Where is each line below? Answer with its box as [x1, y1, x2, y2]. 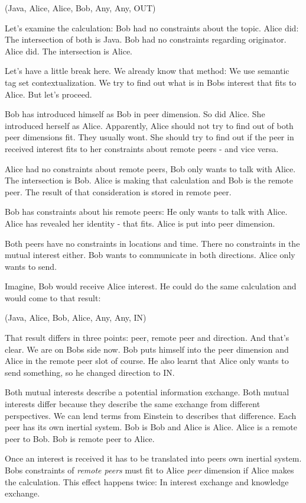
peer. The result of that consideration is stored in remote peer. [5, 185, 232, 198]
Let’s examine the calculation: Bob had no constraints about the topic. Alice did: [5, 21, 299, 34]
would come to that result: [5, 291, 101, 304]
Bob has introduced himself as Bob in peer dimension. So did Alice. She [5, 108, 265, 120]
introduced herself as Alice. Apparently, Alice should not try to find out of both [5, 119, 294, 131]
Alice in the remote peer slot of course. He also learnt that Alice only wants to [5, 354, 289, 367]
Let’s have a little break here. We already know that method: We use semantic [5, 65, 289, 77]
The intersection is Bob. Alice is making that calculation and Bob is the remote [5, 174, 294, 186]
